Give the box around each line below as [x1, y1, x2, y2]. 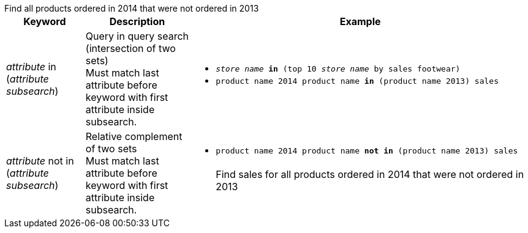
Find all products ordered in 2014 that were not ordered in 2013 [4, 3, 259, 13]
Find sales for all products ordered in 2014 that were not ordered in [216, 168, 524, 180]
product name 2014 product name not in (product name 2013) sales [216, 146, 518, 155]
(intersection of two [85, 42, 176, 54]
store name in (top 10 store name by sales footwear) [216, 64, 461, 73]
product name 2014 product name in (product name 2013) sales [216, 76, 499, 86]
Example [339, 15, 381, 28]
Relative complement [85, 130, 183, 142]
